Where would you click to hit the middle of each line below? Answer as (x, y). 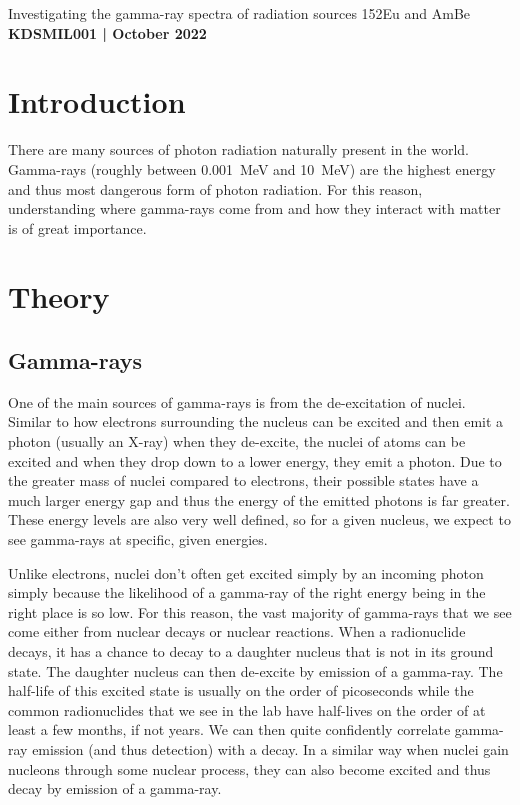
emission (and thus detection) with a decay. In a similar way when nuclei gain (270, 748)
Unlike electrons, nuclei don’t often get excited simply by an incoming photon (246, 572)
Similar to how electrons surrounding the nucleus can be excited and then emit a (256, 421)
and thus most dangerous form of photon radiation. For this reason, (215, 188)
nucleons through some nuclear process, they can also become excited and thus (249, 768)
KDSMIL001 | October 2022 (107, 32)
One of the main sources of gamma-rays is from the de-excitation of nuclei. (237, 401)
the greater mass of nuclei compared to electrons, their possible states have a (243, 480)
